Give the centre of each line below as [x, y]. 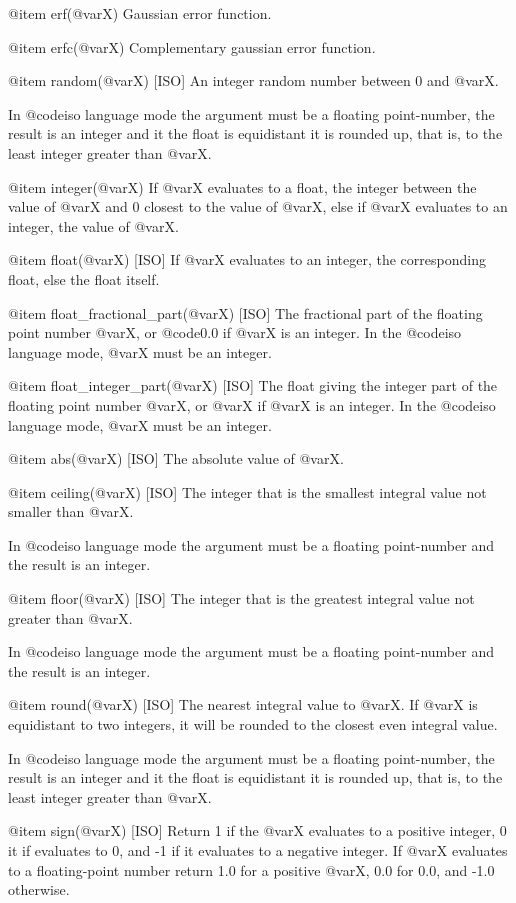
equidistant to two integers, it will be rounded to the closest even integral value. [253, 724]
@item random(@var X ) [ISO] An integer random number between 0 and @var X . [253, 80]
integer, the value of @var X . [93, 225]
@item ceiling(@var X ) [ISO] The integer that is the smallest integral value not [247, 491]
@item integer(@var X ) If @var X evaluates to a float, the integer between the [242, 186]
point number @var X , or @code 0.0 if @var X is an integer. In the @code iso [235, 332]
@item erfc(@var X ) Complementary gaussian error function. [192, 46]
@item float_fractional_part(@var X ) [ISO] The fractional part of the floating [245, 312]
